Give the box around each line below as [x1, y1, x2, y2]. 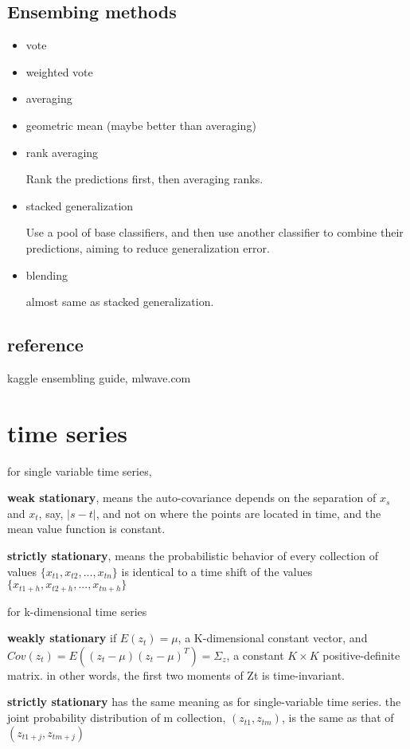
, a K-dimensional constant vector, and [178, 629, 368, 646]
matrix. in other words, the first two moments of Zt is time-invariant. [7, 666, 345, 683]
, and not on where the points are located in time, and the [96, 504, 381, 521]
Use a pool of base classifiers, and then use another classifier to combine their [25, 224, 404, 241]
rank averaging [25, 143, 99, 160]
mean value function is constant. [7, 520, 166, 537]
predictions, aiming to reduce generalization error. [25, 239, 270, 256]
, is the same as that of [281, 709, 394, 726]
